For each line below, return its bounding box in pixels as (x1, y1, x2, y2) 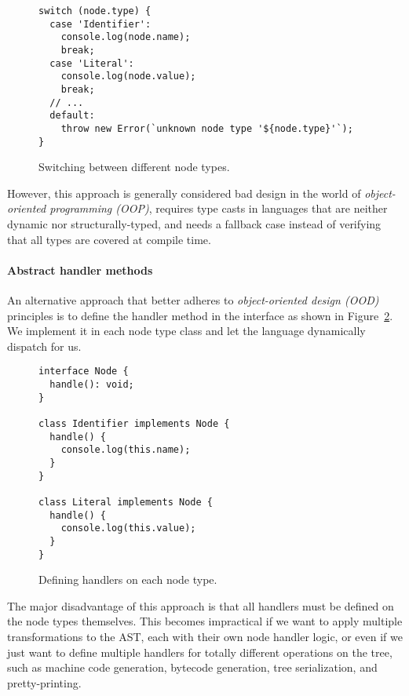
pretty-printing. (7, 674, 82, 691)
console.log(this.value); (60, 523, 196, 534)
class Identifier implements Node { (38, 417, 230, 429)
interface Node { (38, 366, 129, 377)
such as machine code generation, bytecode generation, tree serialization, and (7, 659, 378, 676)
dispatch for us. (7, 337, 82, 354)
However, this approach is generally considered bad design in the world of (7, 184, 361, 201)
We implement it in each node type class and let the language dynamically (7, 322, 366, 339)
